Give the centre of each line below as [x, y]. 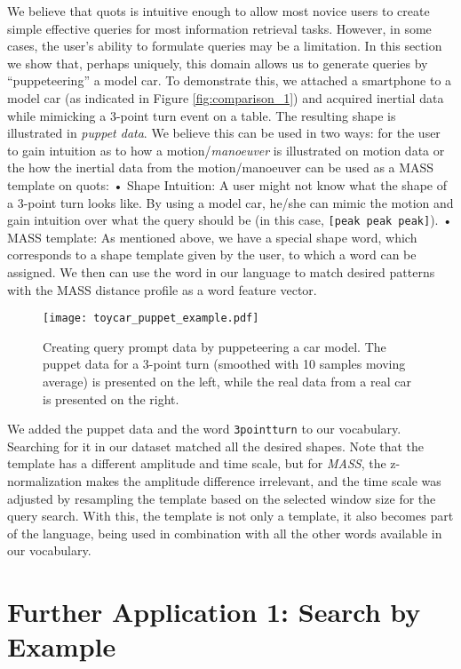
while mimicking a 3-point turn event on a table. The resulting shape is [202, 115]
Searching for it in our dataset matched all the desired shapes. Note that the [216, 446]
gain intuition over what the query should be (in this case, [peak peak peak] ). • [230, 220]
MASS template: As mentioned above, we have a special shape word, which [212, 237]
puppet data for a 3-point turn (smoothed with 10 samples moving [224, 364]
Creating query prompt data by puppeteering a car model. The [215, 346]
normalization [45, 481]
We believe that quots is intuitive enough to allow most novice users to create [219, 11]
